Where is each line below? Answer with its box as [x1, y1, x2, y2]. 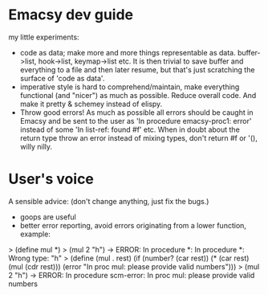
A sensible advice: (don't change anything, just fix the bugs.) [8, 196, 209, 206]
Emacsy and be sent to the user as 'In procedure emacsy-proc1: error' [19, 116, 252, 125]
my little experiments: [8, 32, 79, 42]
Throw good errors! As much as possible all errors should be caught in [19, 107, 254, 117]
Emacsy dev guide [8, 6, 134, 24]
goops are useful [19, 211, 76, 222]
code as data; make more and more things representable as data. [19, 47, 236, 57]
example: [19, 229, 51, 239]
